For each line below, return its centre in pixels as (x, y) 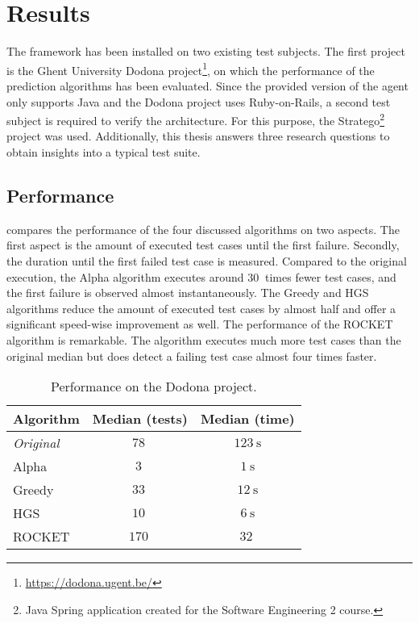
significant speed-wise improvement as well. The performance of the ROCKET (200, 324)
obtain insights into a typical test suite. (104, 152)
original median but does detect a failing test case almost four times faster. (192, 355)
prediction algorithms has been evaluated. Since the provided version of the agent (207, 85)
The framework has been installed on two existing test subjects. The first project (206, 51)
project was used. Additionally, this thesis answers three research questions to (198, 136)
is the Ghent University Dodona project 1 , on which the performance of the (191, 69)
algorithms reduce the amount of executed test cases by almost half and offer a (201, 308)
